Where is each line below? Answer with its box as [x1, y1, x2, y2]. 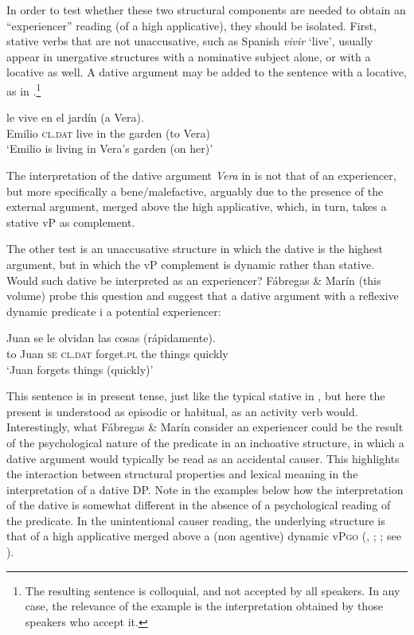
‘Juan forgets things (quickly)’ [6, 360, 154, 377]
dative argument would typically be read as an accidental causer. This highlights [6, 450, 400, 466]
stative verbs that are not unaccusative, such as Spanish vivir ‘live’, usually [6, 33, 373, 49]
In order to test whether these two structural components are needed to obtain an [6, 2, 406, 18]
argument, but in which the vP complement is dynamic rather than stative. [6, 255, 375, 272]
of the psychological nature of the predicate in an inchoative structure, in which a [6, 434, 404, 450]
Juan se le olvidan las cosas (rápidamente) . [6, 329, 216, 346]
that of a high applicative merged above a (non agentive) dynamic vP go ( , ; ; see [6, 528, 401, 544]
